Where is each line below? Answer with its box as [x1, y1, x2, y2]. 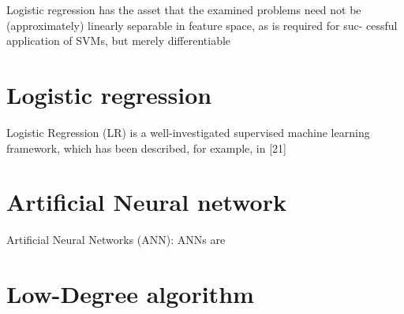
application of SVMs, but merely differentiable [6, 32, 231, 49]
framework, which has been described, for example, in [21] [6, 139, 286, 156]
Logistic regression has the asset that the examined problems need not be [6, 2, 361, 17]
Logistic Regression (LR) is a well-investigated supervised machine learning [6, 124, 370, 140]
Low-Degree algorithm [6, 278, 254, 309]
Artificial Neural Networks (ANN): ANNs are [6, 231, 226, 248]
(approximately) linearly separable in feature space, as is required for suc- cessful [6, 17, 398, 33]
